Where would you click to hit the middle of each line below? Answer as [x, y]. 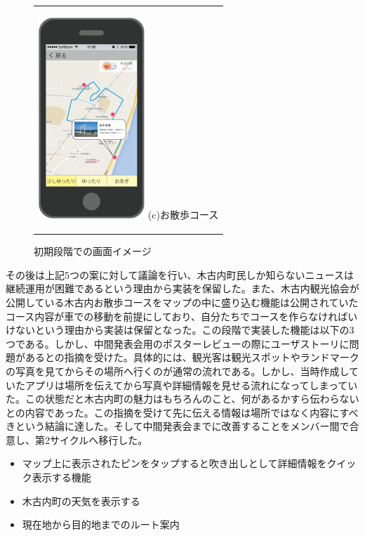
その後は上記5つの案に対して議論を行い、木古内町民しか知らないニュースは [180, 274]
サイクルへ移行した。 [99, 439]
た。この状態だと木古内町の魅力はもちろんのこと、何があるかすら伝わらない [182, 399]
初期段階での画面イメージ [93, 251]
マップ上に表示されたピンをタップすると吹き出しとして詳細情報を [174, 463]
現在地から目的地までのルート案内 [101, 524]
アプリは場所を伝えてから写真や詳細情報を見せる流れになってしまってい [191, 385]
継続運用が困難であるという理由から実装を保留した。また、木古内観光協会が [182, 288]
